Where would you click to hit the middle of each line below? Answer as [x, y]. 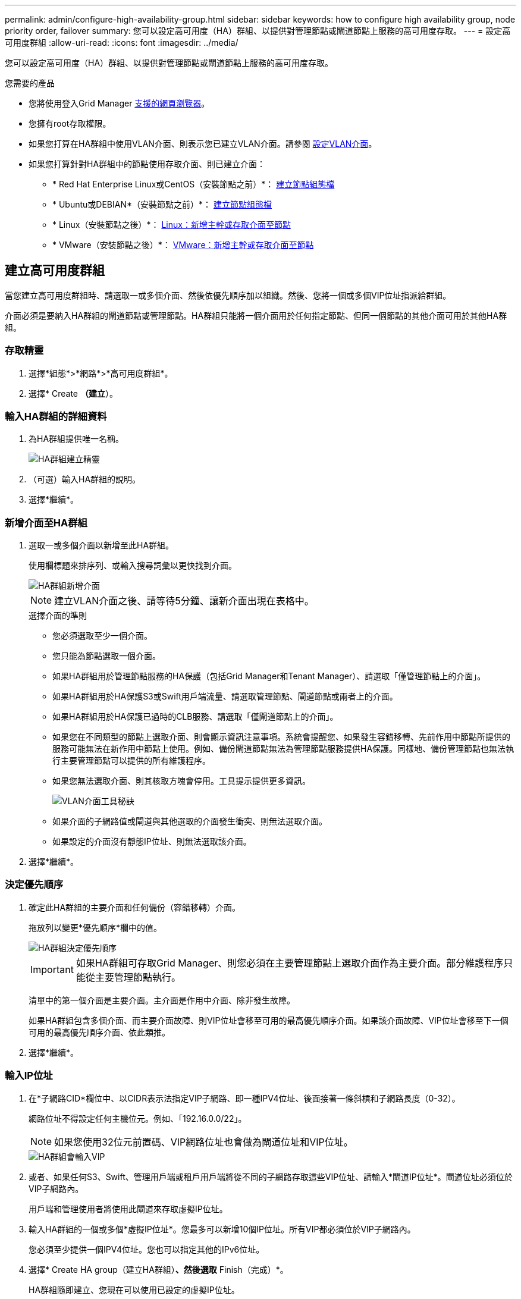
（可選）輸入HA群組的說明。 [85, 479]
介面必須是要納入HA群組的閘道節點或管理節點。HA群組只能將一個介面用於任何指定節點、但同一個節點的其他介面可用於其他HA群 [256, 315]
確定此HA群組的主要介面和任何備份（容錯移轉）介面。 [135, 907]
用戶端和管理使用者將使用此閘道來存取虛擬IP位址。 [128, 1209]
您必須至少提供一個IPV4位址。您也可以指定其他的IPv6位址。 [147, 1249]
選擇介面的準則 [58, 616]
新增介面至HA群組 [46, 523]
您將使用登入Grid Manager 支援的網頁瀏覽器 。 [119, 103]
